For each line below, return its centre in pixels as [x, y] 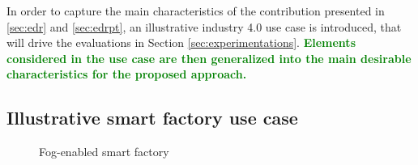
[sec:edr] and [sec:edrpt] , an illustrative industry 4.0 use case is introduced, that [204, 26]
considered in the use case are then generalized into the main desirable [209, 58]
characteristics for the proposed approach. [127, 74]
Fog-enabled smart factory [104, 152]
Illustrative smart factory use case [152, 118]
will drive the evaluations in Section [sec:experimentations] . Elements [181, 42]
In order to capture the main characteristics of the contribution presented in [196, 11]
